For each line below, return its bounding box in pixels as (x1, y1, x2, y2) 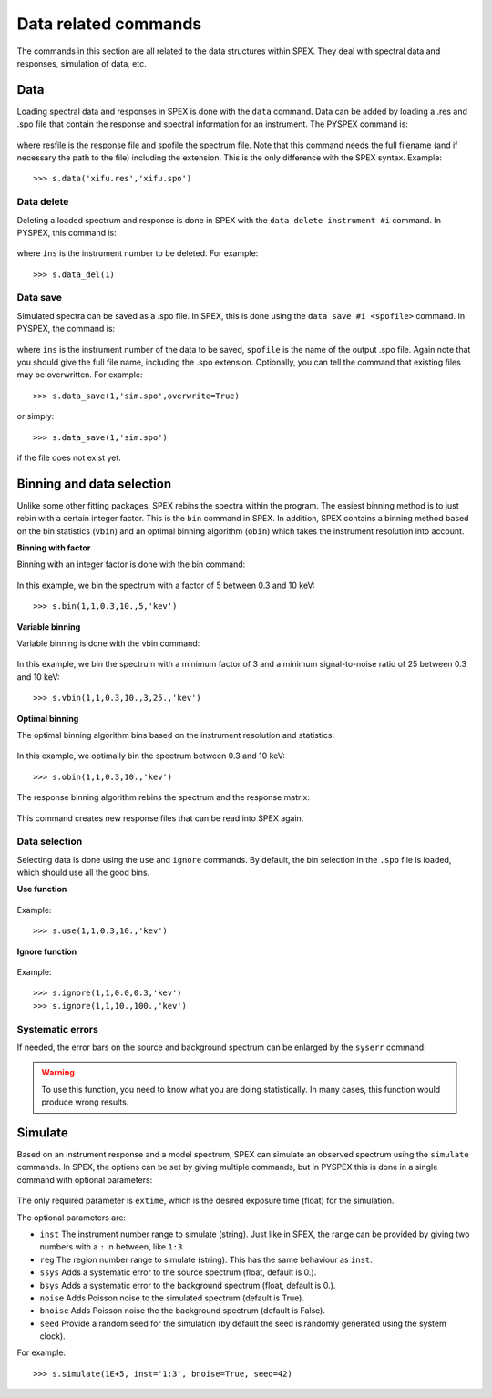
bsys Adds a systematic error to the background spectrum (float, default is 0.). (39, 1280, 336, 1290)
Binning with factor (16, 542, 91, 553)
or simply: (16, 411, 55, 422)
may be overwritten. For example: (16, 369, 143, 380)
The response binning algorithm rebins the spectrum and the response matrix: (16, 792, 310, 803)
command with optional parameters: (16, 1174, 153, 1185)
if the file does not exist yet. (16, 452, 122, 463)
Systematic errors (16, 1023, 99, 1035)
